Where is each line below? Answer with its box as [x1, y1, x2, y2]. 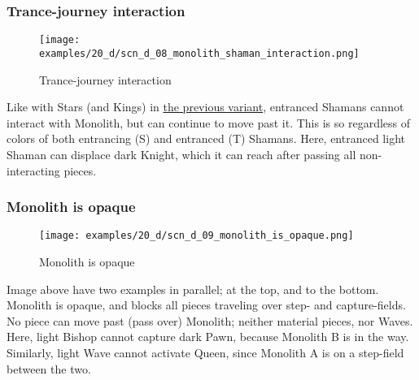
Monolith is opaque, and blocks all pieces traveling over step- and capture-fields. [7, 296, 406, 313]
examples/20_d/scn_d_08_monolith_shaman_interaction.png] [39, 47, 360, 59]
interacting [7, 162, 60, 179]
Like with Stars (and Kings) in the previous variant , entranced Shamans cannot [7, 98, 404, 115]
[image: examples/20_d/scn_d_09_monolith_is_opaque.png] [39, 230, 354, 242]
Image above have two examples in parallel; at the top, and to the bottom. [7, 280, 379, 297]
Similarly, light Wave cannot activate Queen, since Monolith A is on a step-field [7, 343, 404, 361]
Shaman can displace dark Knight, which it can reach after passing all [7, 145, 356, 162]
